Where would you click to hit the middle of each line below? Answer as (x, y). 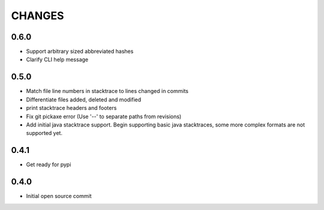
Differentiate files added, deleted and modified (84, 100)
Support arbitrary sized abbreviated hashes (80, 52)
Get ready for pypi (49, 164)
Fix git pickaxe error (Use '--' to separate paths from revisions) (104, 116)
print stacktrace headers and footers (71, 108)
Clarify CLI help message (57, 59)
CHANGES (37, 16)
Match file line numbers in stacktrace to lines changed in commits (107, 91)
